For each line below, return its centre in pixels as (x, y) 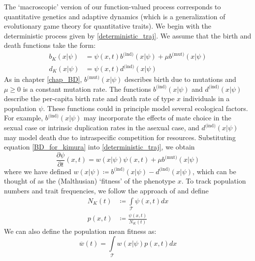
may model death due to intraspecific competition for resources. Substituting (120, 137)
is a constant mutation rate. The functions (87, 89)
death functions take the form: (50, 45)
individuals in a (206, 98)
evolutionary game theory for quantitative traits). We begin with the (108, 26)
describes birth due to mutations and (180, 79)
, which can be (214, 171)
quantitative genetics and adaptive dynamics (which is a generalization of (115, 16)
